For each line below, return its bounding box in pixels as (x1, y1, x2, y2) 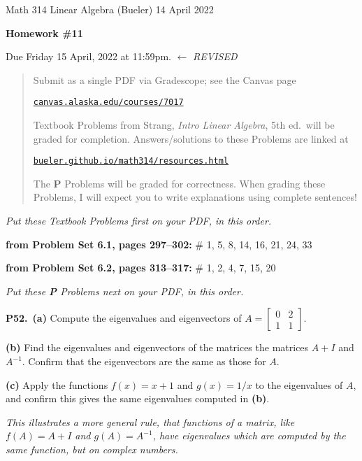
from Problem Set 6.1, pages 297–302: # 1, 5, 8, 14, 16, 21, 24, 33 (6, 236, 312, 251)
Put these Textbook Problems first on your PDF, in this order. (6, 213, 272, 228)
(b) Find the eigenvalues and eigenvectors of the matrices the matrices (6, 340, 309, 355)
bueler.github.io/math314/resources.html (33, 156, 229, 166)
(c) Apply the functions (6, 377, 108, 392)
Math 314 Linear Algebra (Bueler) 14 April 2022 (6, 2, 214, 16)
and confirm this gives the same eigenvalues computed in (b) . (6, 391, 270, 406)
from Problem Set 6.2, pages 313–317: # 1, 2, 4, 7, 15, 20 (6, 260, 276, 275)
